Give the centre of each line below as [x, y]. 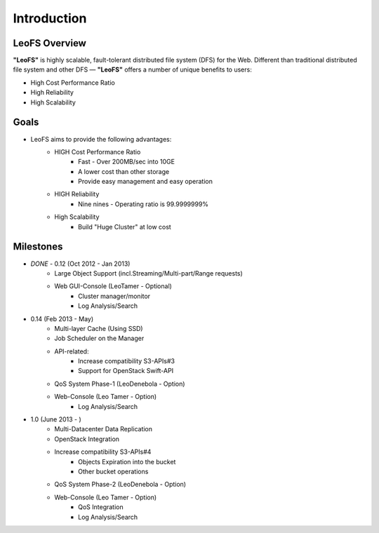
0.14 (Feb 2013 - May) [62, 318]
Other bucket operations [113, 471]
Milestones [38, 247]
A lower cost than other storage [124, 171]
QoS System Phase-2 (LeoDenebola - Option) [120, 485]
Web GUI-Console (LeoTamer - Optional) [113, 286]
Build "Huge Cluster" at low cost [125, 227]
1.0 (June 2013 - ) [56, 419]
